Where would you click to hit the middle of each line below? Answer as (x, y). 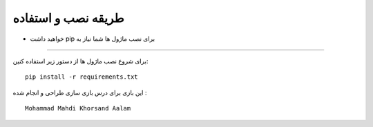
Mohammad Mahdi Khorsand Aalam (78, 108)
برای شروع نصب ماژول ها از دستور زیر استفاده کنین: (80, 61)
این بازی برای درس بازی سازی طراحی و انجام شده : (80, 92)
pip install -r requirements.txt (82, 77)
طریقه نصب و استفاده (68, 18)
